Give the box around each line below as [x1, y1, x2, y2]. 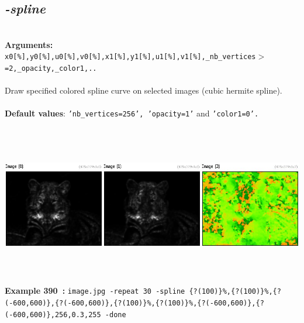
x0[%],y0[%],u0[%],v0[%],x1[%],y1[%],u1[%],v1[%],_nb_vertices [5, 53, 256, 61]
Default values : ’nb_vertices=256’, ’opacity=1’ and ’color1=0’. [5, 107, 259, 119]
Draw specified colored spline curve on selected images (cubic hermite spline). [5, 84, 282, 97]
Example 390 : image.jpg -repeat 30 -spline [5, 284, 185, 297]
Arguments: [5, 38, 53, 50]
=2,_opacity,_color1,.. [5, 64, 97, 73]
